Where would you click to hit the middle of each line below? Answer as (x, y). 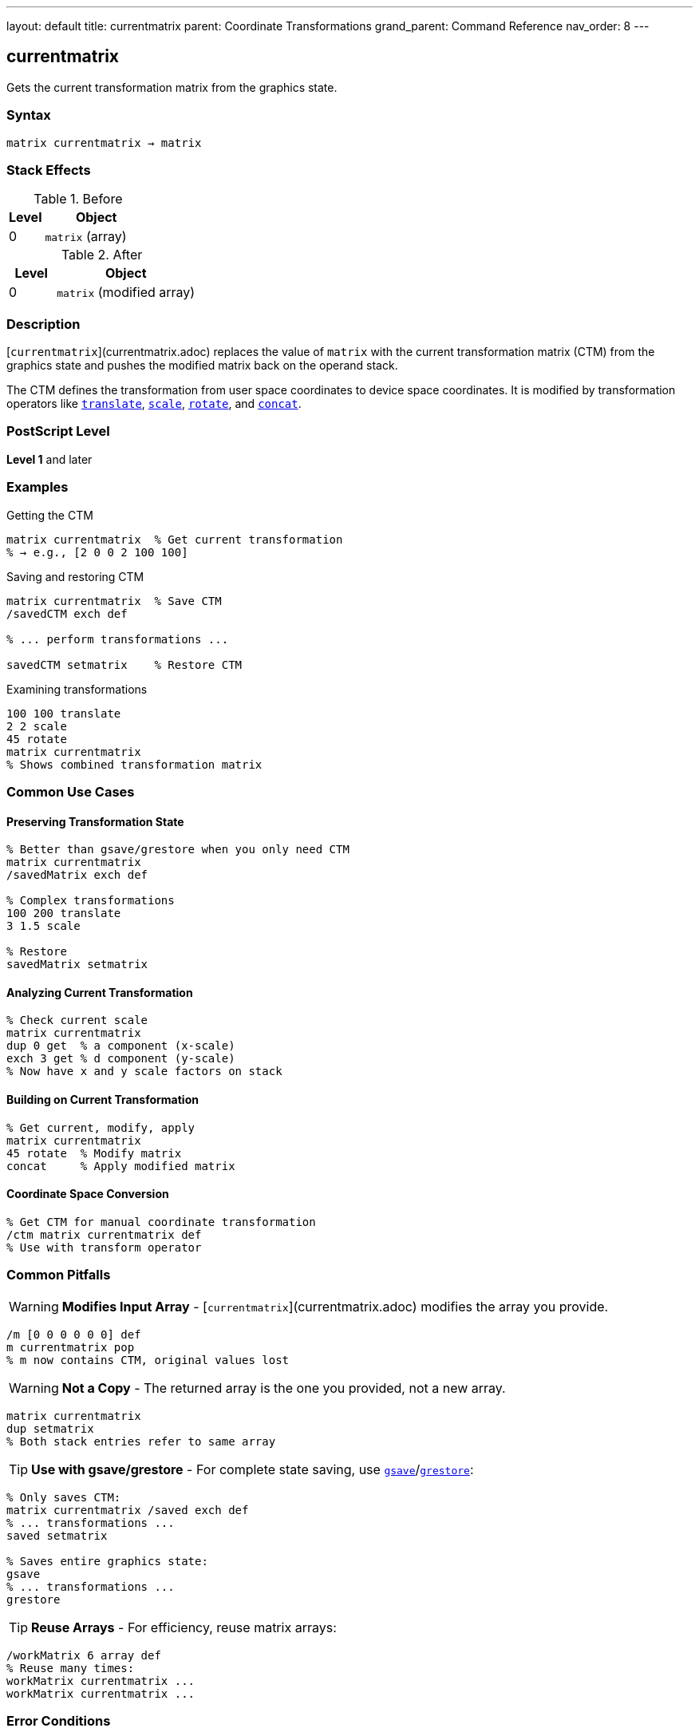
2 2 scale (37, 726)
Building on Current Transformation (103, 1100)
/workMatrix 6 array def (84, 1655)
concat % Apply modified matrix (121, 1166)
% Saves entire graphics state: (107, 1561)
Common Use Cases (71, 791)
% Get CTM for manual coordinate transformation (161, 1222)
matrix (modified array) (126, 293)
